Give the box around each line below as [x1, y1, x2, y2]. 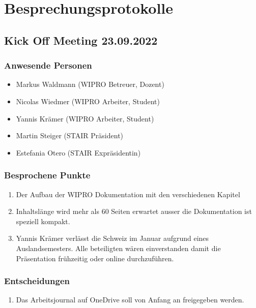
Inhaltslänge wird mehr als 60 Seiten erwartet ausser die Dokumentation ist [16, 206, 252, 217]
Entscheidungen [4, 274, 70, 287]
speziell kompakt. [16, 215, 70, 226]
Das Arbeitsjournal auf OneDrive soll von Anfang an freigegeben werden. [16, 294, 244, 305]
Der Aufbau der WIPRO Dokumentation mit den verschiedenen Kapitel [16, 189, 240, 199]
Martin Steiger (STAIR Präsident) [16, 130, 124, 141]
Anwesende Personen [4, 59, 92, 72]
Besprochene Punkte [4, 169, 91, 181]
